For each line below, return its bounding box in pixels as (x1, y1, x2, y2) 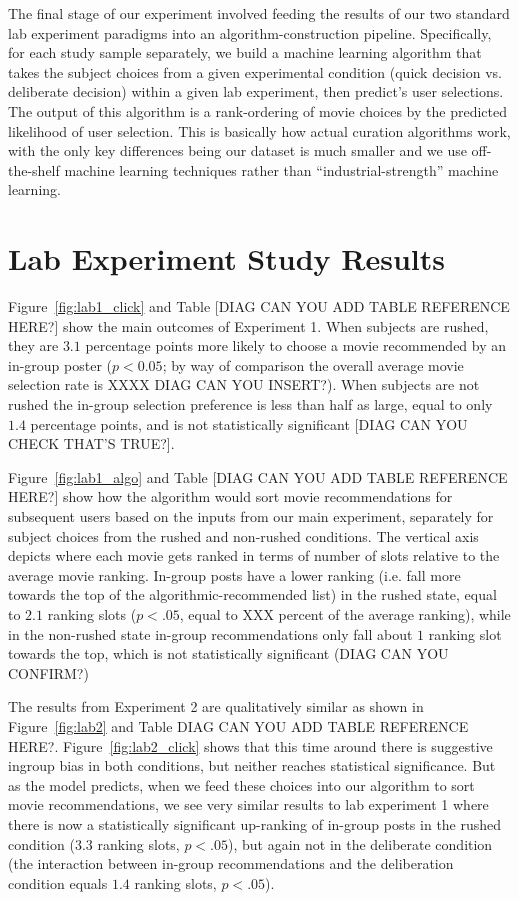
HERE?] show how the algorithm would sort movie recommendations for (8, 486, 453, 507)
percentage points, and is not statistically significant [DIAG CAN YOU (30, 413, 468, 434)
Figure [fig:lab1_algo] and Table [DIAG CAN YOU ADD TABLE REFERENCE (8, 466, 508, 487)
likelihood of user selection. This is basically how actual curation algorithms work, (8, 120, 511, 141)
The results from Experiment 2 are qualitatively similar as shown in (8, 696, 424, 717)
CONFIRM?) (8, 662, 89, 683)
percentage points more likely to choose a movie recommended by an (85, 335, 507, 356)
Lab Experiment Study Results (8, 238, 445, 279)
